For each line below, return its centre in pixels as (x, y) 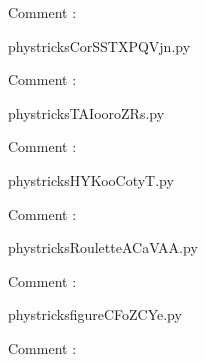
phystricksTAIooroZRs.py (86, 112)
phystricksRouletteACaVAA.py (103, 247)
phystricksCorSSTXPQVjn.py (99, 45)
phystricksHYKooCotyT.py (91, 179)
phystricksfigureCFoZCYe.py (95, 314)
